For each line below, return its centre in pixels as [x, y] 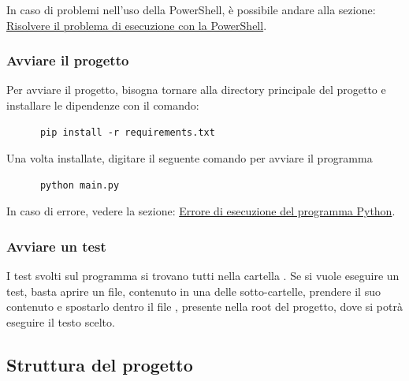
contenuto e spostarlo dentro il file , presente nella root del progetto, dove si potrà [204, 306]
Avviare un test [56, 246]
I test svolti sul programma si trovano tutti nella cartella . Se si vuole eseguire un [203, 276]
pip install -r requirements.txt [127, 132]
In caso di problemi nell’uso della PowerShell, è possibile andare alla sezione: [191, 9]
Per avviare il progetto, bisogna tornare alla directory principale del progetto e [196, 90]
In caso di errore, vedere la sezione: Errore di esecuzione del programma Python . [201, 211]
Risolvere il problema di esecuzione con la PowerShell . [137, 25]
